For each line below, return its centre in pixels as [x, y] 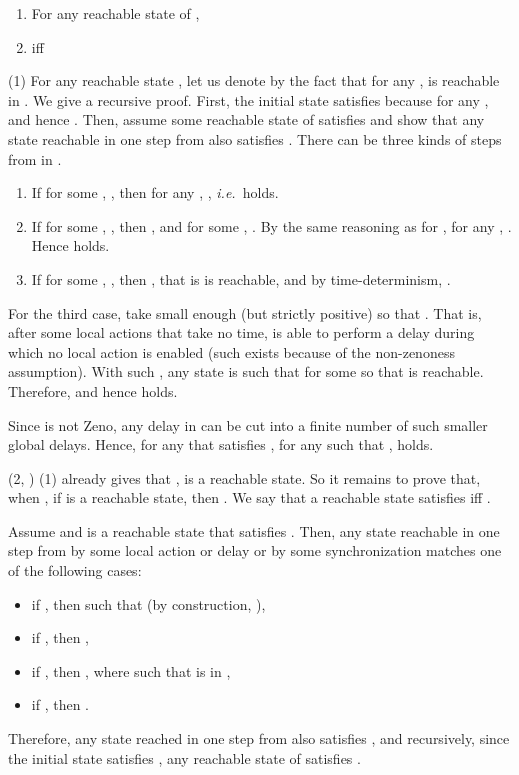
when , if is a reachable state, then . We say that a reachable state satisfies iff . [249, 497]
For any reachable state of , [115, 13]
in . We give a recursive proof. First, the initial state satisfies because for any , [248, 99]
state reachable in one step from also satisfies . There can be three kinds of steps [255, 138]
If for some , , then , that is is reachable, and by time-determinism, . [241, 278]
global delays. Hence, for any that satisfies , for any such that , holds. [221, 444]
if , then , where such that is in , [131, 670]
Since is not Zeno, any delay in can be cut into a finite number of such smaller [248, 424]
